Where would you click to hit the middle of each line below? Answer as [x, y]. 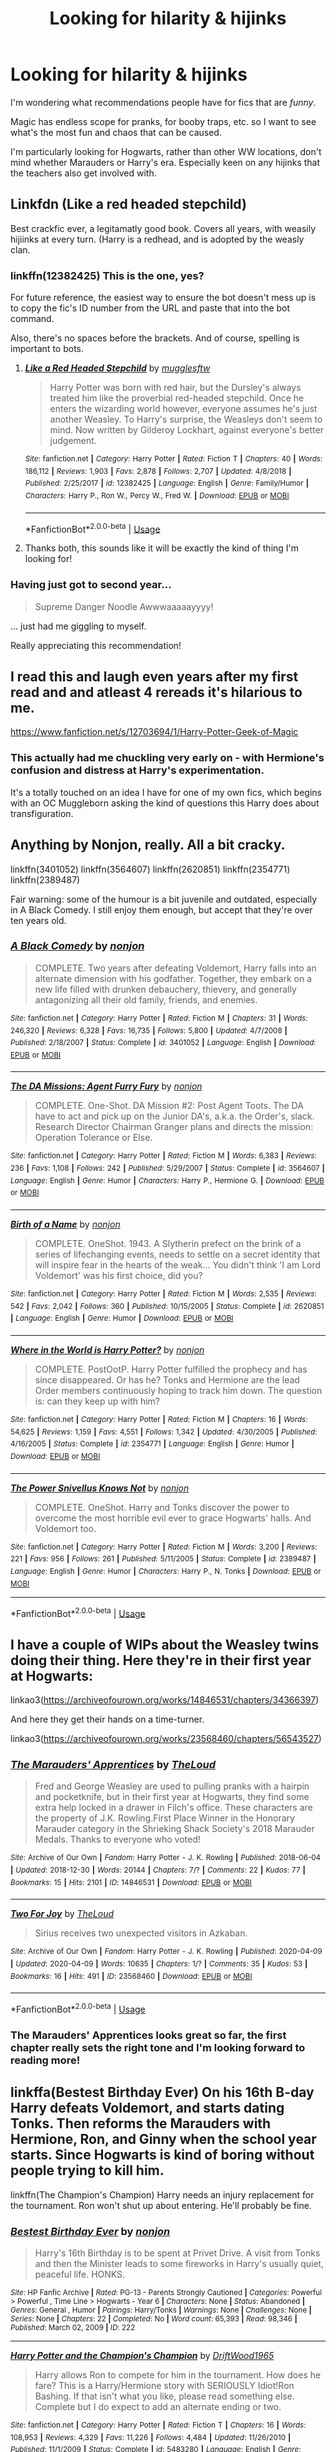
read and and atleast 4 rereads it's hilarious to [156, 692]
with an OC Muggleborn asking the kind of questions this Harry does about [165, 803]
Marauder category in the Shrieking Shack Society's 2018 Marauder [174, 1829]
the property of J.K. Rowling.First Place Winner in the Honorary [164, 1818]
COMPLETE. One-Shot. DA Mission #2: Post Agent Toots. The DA [169, 1106]
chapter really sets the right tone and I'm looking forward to [158, 2047]
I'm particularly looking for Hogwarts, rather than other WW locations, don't [166, 151]
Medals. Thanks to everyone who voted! [117, 1839]
